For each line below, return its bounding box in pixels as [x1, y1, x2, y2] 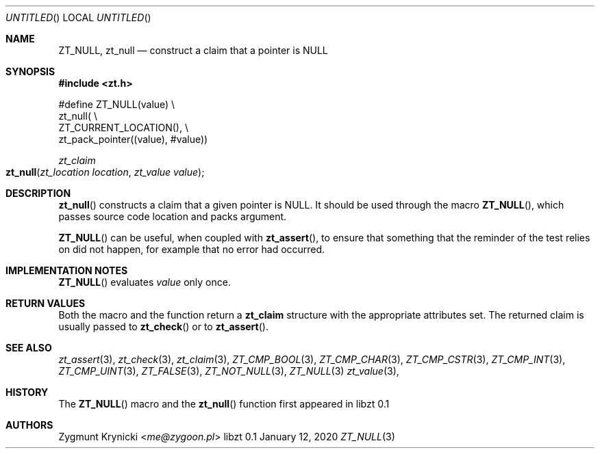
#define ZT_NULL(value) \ [58, 98, 175, 110]
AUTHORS [5, 419, 53, 431]
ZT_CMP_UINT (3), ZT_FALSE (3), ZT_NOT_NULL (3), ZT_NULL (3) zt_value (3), [58, 365, 399, 377]
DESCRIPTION [5, 187, 71, 199]
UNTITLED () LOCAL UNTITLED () [5, 12, 151, 23]
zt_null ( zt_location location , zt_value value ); [5, 166, 205, 178]
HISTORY [5, 386, 49, 398]
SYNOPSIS [5, 66, 55, 77]
